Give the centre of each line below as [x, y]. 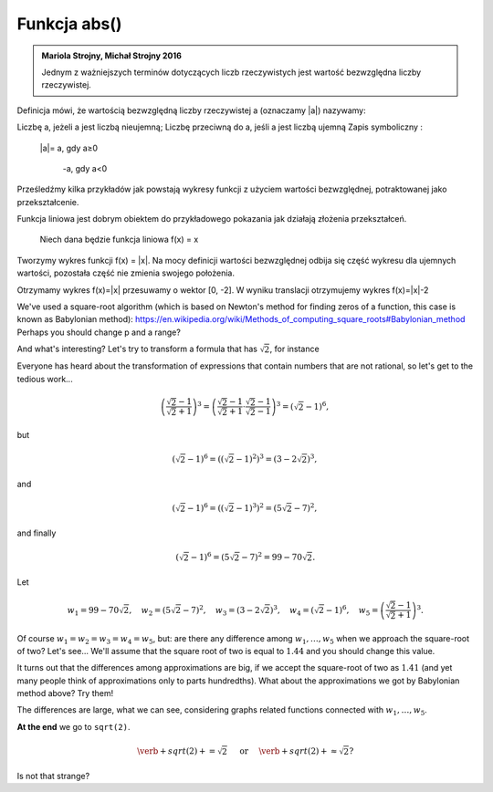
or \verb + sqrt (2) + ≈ [288, 751]
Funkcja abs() [69, 24]
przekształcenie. [48, 202]
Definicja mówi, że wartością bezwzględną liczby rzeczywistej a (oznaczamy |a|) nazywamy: [191, 110]
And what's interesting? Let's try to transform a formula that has [137, 349]
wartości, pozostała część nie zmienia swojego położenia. [126, 273]
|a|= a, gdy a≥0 [69, 148]
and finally [37, 533]
